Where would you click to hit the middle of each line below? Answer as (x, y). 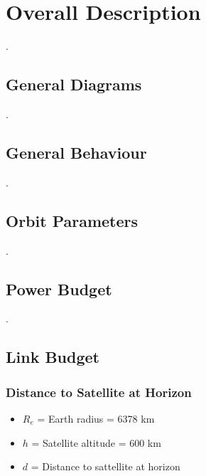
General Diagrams (74, 84)
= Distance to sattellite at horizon (105, 466)
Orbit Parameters (72, 220)
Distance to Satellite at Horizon (99, 392)
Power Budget (59, 289)
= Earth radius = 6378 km (96, 418)
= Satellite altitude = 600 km (96, 442)
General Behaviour (76, 152)
